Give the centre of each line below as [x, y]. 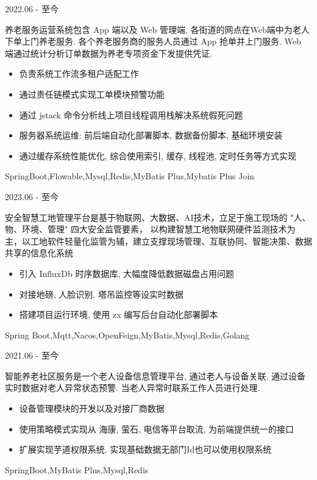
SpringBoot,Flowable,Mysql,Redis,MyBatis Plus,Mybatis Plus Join [130, 176]
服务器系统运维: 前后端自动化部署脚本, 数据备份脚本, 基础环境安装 [151, 135]
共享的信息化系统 [39, 253]
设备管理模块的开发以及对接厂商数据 [92, 408]
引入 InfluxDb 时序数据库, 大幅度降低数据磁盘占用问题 [126, 273]
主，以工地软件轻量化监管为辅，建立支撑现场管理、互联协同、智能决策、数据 [158, 241]
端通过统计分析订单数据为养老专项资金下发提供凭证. [109, 53]
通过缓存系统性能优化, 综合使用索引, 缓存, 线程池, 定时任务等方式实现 [158, 155]
